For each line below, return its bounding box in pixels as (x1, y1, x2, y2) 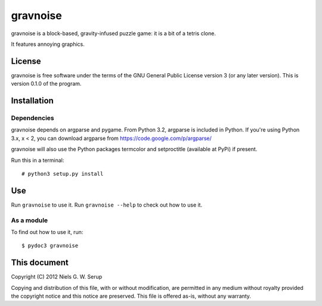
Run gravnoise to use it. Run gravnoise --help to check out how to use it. (11, 201, 203, 208)
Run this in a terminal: (11, 157, 64, 164)
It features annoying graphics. (11, 40, 85, 48)
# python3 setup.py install (21, 170, 104, 177)
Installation (11, 96, 54, 106)
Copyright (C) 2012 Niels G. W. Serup (11, 273, 103, 280)
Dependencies (11, 114, 55, 122)
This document (11, 258, 69, 268)
